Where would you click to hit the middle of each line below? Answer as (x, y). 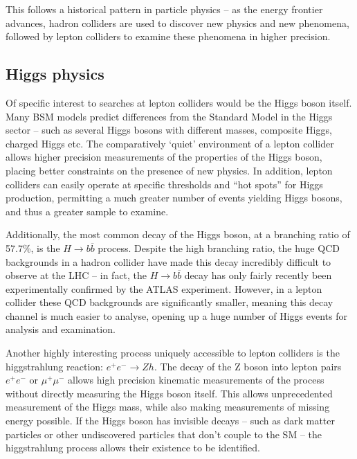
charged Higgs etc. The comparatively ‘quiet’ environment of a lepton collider (170, 143)
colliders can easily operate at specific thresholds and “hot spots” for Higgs (164, 184)
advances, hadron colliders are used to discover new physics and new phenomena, (177, 22)
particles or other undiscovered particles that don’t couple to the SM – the (164, 434)
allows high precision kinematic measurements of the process (196, 380)
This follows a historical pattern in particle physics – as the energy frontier (164, 9)
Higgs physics (55, 74)
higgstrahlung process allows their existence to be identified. (133, 448)
